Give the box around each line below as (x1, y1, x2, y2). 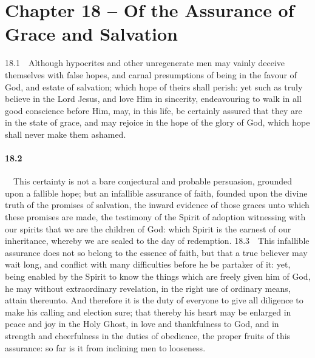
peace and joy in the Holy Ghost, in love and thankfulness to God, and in (5, 317, 279, 330)
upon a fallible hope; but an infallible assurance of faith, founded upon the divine (5, 186, 308, 199)
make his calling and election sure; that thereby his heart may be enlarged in (5, 305, 291, 318)
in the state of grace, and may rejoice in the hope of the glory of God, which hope (5, 116, 310, 129)
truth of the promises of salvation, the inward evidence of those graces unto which (5, 198, 310, 211)
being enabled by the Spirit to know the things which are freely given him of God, (5, 270, 311, 283)
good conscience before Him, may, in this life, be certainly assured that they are (5, 104, 302, 117)
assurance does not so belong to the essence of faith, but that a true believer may (5, 246, 308, 258)
